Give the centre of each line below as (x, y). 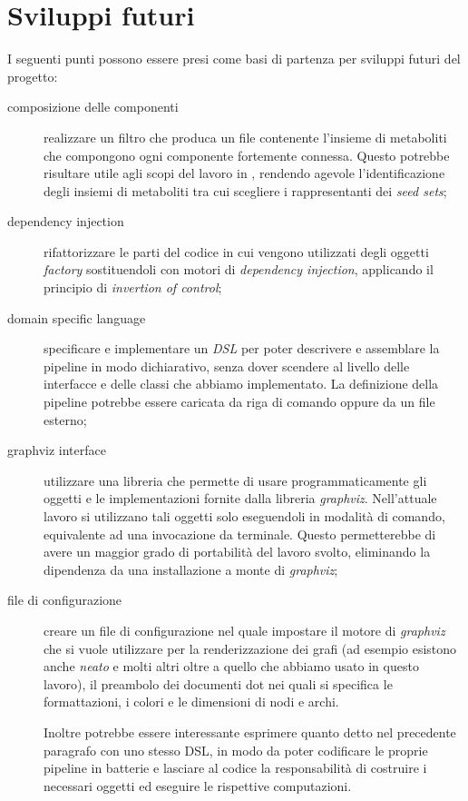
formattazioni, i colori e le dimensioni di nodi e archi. (191, 702)
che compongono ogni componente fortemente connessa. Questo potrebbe (247, 155)
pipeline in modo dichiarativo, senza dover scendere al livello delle (227, 366)
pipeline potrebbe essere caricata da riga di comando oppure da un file (239, 402)
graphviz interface (57, 450)
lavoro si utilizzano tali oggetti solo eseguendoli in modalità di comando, (244, 516)
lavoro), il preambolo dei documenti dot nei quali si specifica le (218, 683)
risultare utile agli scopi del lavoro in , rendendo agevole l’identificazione (244, 173)
